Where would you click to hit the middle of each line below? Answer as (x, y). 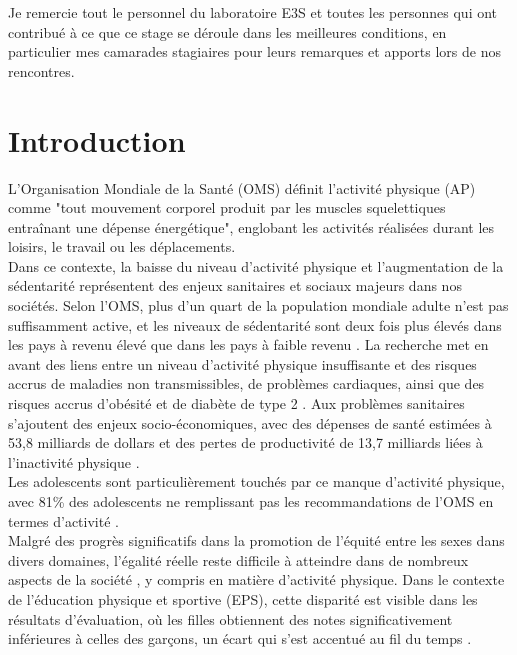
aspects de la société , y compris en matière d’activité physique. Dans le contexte (256, 579)
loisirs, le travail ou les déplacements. (122, 246)
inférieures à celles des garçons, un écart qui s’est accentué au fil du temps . (240, 638)
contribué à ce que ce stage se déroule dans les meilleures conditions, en (227, 31)
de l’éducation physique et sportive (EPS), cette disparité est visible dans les (243, 598)
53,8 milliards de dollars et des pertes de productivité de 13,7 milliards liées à (245, 442)
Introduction (97, 139)
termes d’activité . (63, 520)
